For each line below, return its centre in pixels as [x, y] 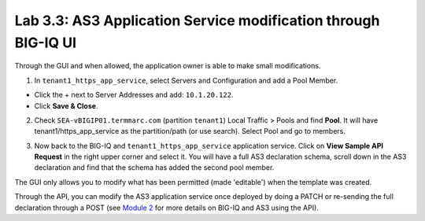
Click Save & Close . [66, 105]
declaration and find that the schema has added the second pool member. [154, 168]
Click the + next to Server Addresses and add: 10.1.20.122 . [134, 95]
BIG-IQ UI [46, 42]
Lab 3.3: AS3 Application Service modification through [197, 20]
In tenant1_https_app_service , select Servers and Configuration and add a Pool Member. [186, 80]
